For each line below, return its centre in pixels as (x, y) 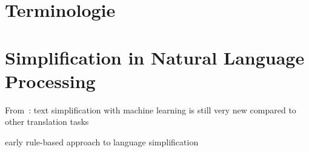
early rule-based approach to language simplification (102, 141)
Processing (50, 81)
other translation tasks (47, 122)
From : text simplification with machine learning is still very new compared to (151, 109)
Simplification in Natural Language (155, 57)
